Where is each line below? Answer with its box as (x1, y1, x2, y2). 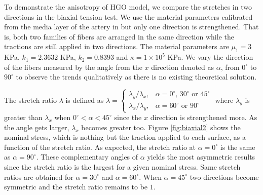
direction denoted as (151, 61, 214, 72)
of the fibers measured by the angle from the (4, 61, 142, 72)
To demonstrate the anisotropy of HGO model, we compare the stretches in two (4, 2, 252, 12)
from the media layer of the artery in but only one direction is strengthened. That (4, 21, 259, 32)
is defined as (65, 94, 104, 105)
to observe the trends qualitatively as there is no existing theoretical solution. (16, 71, 257, 82)
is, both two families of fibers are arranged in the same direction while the (4, 31, 234, 42)
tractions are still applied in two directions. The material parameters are (4, 41, 229, 52)
